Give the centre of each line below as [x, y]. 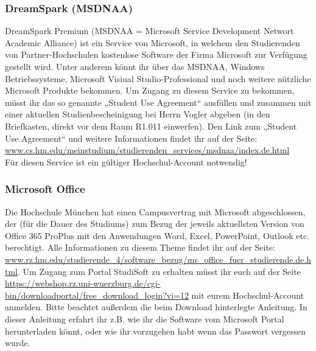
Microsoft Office [45, 189]
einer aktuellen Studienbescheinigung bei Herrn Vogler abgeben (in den [138, 114]
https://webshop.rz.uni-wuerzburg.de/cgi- [83, 283]
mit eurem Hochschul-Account [248, 295]
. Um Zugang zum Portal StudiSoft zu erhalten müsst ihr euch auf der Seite [159, 271]
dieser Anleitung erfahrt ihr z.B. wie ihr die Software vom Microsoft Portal [145, 318]
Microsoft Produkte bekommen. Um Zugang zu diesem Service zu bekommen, [150, 90]
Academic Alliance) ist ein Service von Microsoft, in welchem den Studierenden [153, 42]
